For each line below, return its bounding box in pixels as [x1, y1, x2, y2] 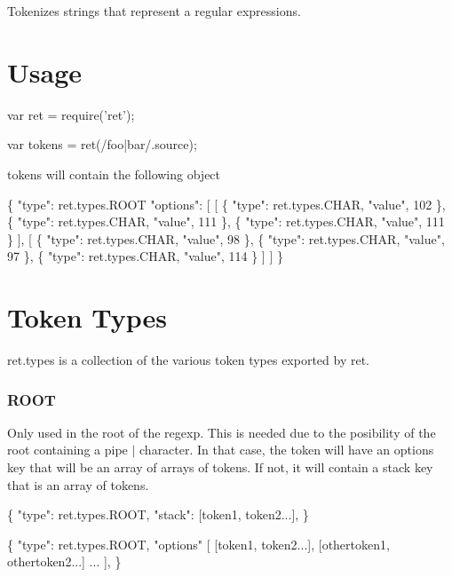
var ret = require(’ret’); [7, 105, 135, 123]
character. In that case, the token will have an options [139, 440, 434, 459]
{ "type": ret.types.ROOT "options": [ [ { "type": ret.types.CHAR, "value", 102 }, [7, 194, 446, 213]
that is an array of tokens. [7, 475, 149, 494]
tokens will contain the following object [7, 164, 221, 183]
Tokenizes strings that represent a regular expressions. [7, 2, 301, 20]
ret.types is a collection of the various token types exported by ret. [7, 351, 370, 368]
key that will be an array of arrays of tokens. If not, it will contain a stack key [7, 458, 433, 476]
